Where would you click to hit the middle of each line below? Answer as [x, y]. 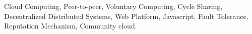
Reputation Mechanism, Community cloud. [71, 26]
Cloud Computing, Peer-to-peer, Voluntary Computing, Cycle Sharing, [113, 6]
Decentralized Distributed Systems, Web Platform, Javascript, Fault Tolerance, [126, 16]
